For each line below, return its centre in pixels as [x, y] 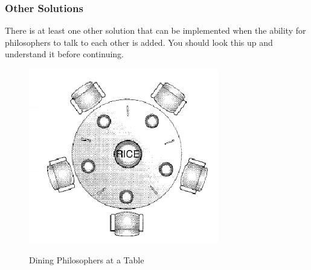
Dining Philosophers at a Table [87, 259]
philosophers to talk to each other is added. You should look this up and [139, 42]
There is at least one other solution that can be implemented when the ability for [155, 30]
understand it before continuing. [64, 54]
